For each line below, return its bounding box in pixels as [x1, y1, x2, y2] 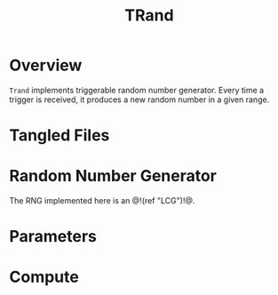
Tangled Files [9, 125, 110, 146]
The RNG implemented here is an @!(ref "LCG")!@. [9, 195, 195, 206]
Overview [9, 55, 83, 76]
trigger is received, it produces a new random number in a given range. [9, 94, 270, 105]
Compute [9, 267, 80, 287]
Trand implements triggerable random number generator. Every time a [9, 84, 265, 95]
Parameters [9, 227, 98, 247]
